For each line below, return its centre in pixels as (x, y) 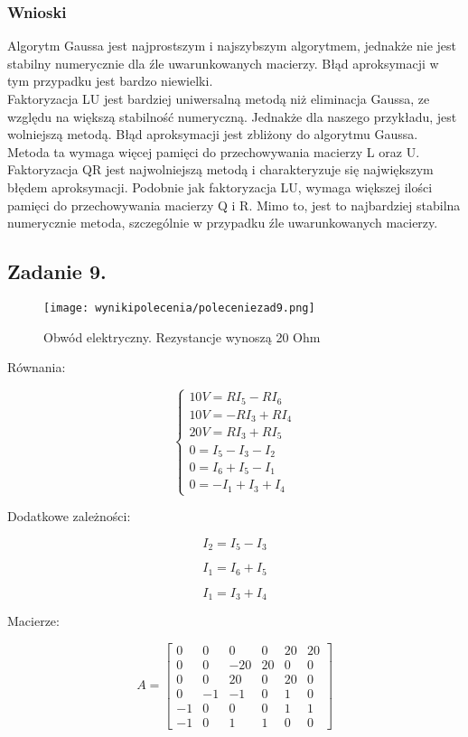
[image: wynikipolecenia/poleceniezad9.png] (179, 308)
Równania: (37, 367)
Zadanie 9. (57, 271)
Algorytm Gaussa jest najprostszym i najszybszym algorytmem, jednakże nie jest (232, 46)
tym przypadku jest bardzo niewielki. (110, 81)
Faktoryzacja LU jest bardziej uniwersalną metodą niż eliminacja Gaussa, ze (219, 98)
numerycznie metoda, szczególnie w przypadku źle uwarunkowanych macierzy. (223, 223)
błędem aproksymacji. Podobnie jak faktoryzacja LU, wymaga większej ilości (220, 187)
